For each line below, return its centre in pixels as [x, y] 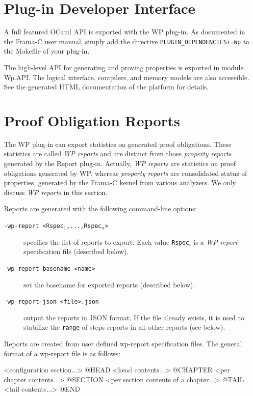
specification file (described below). [76, 251]
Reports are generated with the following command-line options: [101, 209]
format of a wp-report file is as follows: [62, 353]
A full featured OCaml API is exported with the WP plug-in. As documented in [125, 32]
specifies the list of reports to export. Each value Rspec [106, 241]
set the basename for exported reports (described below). [109, 284]
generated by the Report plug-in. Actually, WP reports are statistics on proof [120, 163]
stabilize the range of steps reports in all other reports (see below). [124, 327]
